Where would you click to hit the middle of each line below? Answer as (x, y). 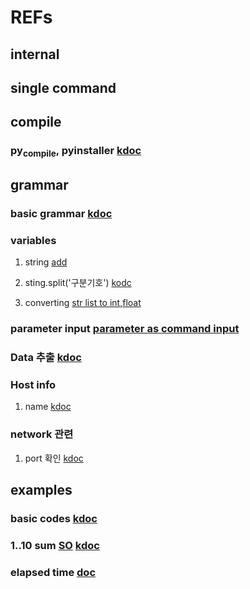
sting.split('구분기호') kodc (78, 283)
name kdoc (48, 407)
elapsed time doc (53, 572)
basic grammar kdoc (61, 213)
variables (33, 240)
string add (46, 262)
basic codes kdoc (54, 518)
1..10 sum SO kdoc (55, 545)
